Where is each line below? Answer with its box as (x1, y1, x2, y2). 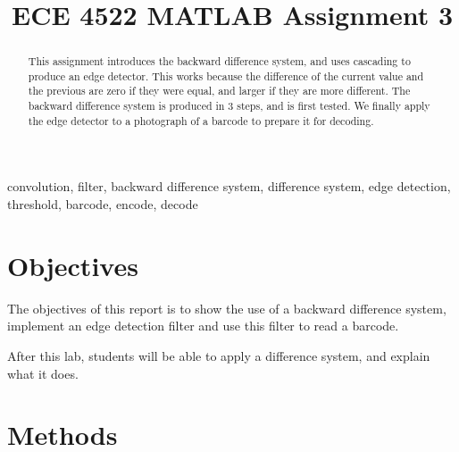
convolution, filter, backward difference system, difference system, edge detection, (7, 177, 451, 196)
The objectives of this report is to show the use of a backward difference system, (7, 298, 446, 317)
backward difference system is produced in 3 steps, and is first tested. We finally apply (28, 98, 430, 113)
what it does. (7, 364, 79, 382)
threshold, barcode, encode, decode (7, 195, 198, 213)
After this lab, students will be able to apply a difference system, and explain (7, 346, 430, 364)
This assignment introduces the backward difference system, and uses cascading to (28, 54, 411, 69)
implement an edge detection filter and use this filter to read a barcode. (7, 316, 399, 335)
